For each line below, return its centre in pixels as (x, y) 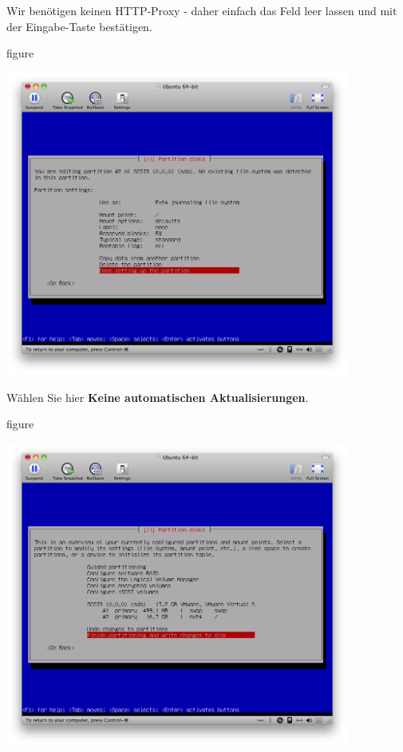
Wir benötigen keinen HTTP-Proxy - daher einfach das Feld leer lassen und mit (202, 10)
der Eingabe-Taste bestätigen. (79, 26)
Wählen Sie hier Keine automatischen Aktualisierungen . (158, 397)
